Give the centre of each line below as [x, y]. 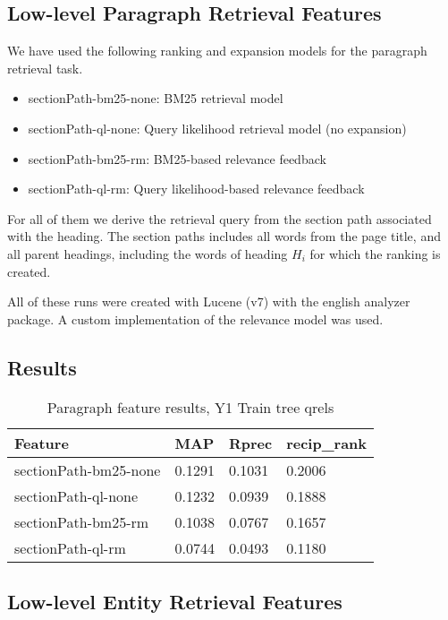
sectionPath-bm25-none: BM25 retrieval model [156, 98]
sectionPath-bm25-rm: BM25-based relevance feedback [177, 158]
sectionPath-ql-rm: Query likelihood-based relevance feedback [196, 189]
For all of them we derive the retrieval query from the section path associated [220, 218]
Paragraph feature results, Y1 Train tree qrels [190, 407]
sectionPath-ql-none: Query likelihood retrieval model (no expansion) [217, 128]
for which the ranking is [375, 253]
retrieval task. [45, 68]
